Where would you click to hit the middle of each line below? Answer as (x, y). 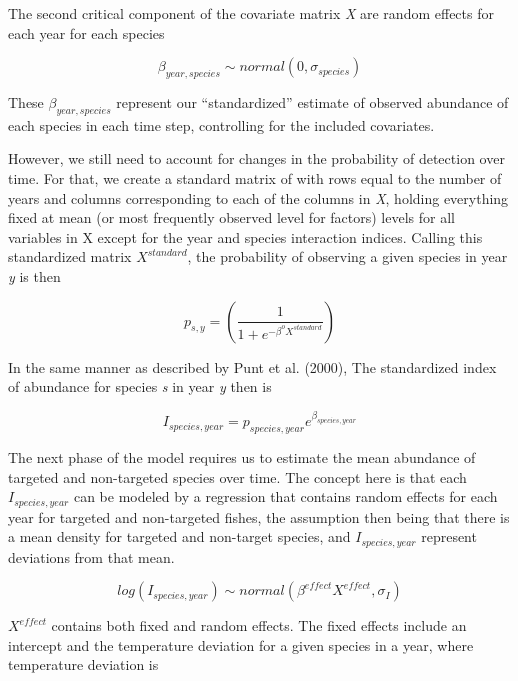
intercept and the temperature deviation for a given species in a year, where (241, 644)
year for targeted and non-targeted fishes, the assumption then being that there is (259, 516)
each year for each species (86, 32)
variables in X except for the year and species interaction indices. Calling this (245, 236)
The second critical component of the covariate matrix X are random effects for (251, 13)
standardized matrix (70, 256)
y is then (34, 275)
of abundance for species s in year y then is (140, 386)
